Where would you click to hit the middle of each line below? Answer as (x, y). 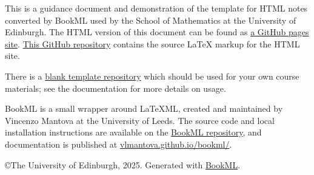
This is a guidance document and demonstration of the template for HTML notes (156, 8)
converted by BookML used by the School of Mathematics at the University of (151, 20)
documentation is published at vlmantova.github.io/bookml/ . (119, 144)
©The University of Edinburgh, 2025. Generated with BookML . (123, 164)
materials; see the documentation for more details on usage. (115, 88)
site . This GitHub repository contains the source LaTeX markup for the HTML (152, 43)
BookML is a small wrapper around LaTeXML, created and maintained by (144, 108)
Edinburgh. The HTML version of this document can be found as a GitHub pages (157, 32)
